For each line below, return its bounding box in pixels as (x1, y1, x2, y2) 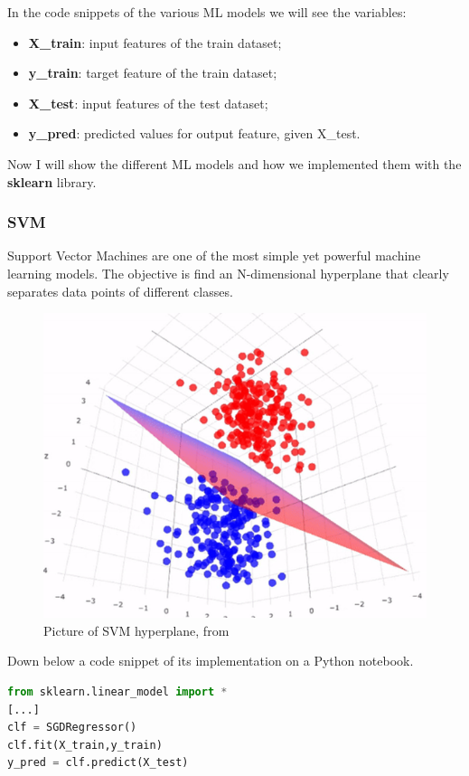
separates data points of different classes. (7, 281, 233, 300)
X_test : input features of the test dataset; (28, 93, 268, 112)
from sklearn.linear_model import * (7, 686, 228, 699)
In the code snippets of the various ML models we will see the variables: (7, 3, 407, 21)
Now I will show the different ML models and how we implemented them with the (7, 154, 462, 173)
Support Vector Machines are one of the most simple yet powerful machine (7, 246, 421, 265)
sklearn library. (7, 172, 97, 191)
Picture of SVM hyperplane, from (43, 620, 230, 639)
